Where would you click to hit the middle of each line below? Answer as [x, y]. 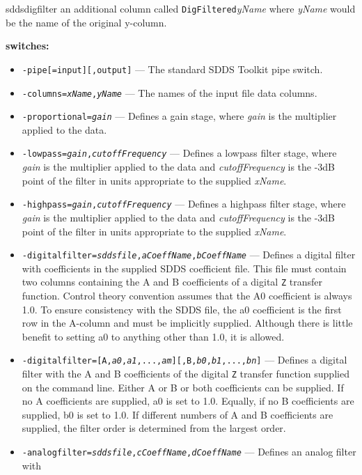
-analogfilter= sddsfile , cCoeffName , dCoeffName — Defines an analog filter [189, 452]
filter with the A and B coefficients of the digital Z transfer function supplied [186, 374]
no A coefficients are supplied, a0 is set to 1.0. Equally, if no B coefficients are [188, 401]
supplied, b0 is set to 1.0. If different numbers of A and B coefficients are [178, 414]
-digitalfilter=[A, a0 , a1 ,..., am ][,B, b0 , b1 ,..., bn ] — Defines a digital [184, 360]
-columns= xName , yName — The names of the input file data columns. [170, 92]
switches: [27, 46]
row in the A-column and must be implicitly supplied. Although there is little [187, 323]
